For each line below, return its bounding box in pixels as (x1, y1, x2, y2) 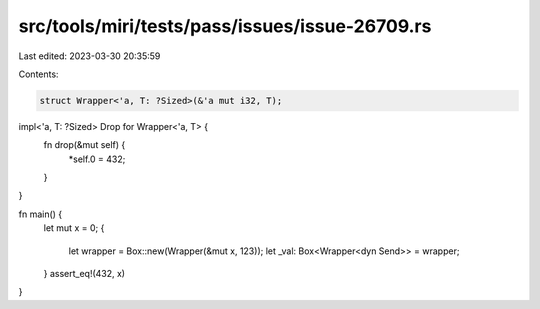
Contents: (18, 68, 59, 80)
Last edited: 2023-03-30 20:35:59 (18, 50, 161, 62)
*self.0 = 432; (68, 153, 126, 165)
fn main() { (18, 208, 63, 220)
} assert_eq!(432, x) (43, 268, 125, 280)
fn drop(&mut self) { (43, 139, 126, 151)
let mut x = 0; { (43, 222, 105, 234)
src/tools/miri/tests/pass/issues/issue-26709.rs (18, 15, 432, 37)
